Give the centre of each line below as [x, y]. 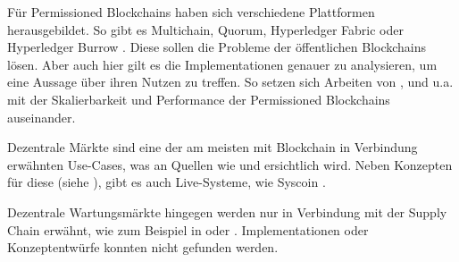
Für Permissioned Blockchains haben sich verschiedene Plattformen [191, 12]
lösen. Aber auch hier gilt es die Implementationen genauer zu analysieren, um [222, 64]
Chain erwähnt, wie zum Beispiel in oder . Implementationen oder [188, 229]
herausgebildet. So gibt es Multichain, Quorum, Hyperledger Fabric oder [205, 29]
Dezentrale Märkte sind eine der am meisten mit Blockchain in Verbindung [213, 147]
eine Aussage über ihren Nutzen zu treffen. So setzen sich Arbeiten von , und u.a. [230, 82]
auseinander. [42, 117]
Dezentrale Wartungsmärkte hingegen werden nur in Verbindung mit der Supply [227, 211]
